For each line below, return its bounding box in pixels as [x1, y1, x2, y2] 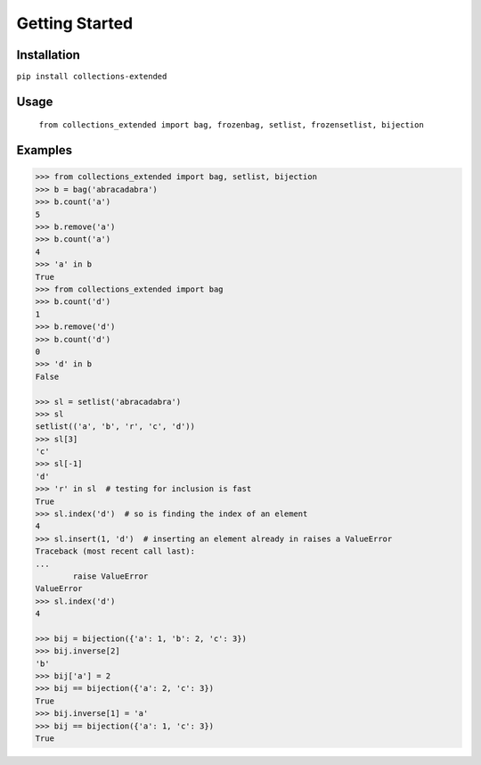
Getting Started [16, 13, 134, 33]
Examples [16, 143, 73, 158]
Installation [16, 47, 80, 62]
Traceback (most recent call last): [35, 547, 196, 556]
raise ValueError [72, 571, 149, 581]
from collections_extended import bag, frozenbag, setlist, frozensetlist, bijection [38, 120, 425, 130]
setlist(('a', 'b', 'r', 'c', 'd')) [35, 422, 196, 432]
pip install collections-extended [16, 71, 167, 82]
